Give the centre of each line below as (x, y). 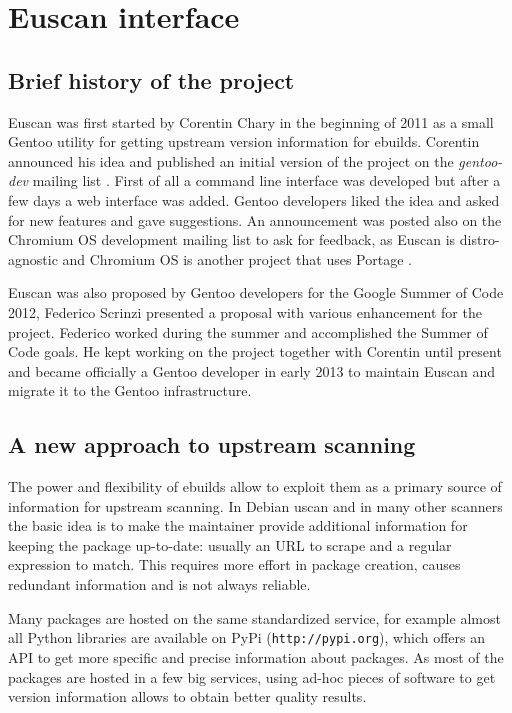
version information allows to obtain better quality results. (187, 696)
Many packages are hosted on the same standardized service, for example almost (254, 617)
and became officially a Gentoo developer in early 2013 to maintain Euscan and (251, 370)
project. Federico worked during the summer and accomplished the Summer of (248, 331)
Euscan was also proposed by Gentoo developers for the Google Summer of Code (256, 292)
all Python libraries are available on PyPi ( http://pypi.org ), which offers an (246, 637)
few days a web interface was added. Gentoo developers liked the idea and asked (254, 199)
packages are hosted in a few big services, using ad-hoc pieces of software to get (252, 676)
